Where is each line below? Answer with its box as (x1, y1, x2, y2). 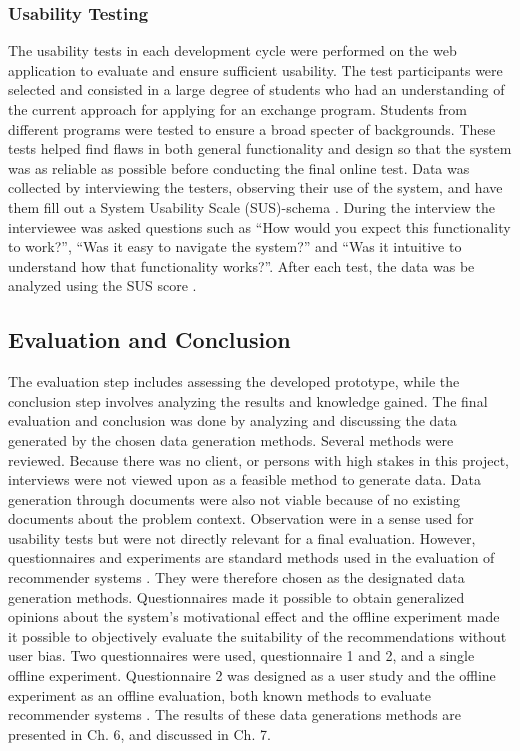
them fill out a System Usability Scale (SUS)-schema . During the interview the (8, 196, 495, 217)
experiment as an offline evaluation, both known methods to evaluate (8, 684, 431, 705)
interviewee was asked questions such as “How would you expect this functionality (8, 216, 511, 237)
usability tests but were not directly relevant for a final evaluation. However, (8, 527, 476, 548)
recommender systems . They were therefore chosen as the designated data (8, 567, 465, 588)
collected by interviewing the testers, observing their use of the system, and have (8, 177, 503, 198)
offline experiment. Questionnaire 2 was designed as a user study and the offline (8, 665, 496, 686)
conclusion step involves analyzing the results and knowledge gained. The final (8, 390, 488, 411)
